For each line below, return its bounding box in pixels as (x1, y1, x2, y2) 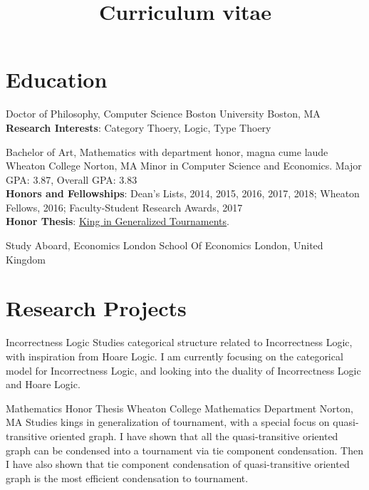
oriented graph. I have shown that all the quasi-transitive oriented (50, 428, 338, 443)
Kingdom (6, 251, 46, 266)
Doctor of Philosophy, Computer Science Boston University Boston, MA (6, 106, 321, 121)
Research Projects (6, 293, 187, 323)
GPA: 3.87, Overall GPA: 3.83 (6, 172, 137, 187)
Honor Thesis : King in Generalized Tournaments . (6, 214, 229, 229)
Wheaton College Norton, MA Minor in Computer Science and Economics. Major (6, 158, 362, 173)
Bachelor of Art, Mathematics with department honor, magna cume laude (6, 144, 328, 159)
